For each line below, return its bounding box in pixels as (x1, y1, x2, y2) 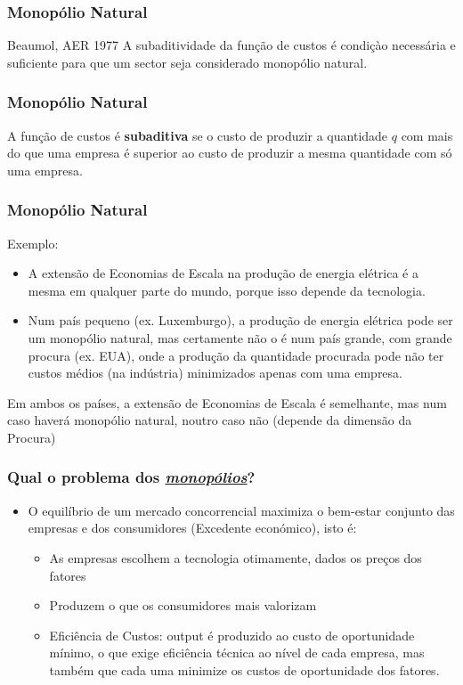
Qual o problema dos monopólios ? (7, 466, 256, 488)
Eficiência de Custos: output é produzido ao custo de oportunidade (49, 625, 415, 644)
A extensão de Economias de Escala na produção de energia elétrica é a (28, 264, 418, 282)
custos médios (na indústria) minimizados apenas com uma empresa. (28, 363, 402, 382)
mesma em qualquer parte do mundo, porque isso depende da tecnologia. (28, 281, 426, 299)
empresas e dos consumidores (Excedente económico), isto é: (28, 518, 357, 537)
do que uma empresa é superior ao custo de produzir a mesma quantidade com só (7, 143, 452, 162)
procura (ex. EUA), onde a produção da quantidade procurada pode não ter (28, 346, 444, 364)
